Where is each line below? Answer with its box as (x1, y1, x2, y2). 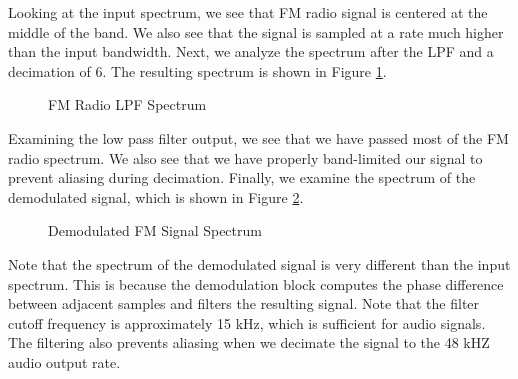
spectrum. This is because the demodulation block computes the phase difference (8, 273, 504, 294)
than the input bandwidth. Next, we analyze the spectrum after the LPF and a (8, 41, 494, 62)
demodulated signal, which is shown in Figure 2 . (8, 186, 304, 207)
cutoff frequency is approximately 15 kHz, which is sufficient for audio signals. (8, 312, 486, 333)
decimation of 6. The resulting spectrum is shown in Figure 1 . (8, 60, 387, 81)
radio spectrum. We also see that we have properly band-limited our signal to (8, 147, 483, 168)
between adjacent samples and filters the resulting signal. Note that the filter (8, 293, 480, 314)
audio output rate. (8, 351, 121, 372)
